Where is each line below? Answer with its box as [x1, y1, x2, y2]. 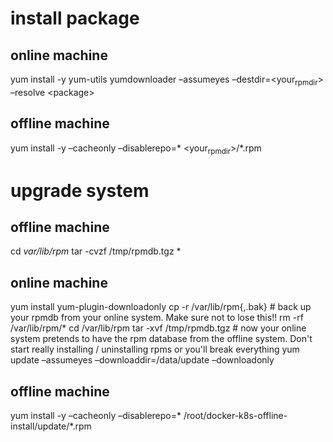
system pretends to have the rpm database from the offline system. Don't [10, 333, 313, 345]
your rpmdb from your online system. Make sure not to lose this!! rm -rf [10, 312, 304, 324]
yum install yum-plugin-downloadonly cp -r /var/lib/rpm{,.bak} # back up [10, 301, 312, 313]
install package [10, 7, 140, 30]
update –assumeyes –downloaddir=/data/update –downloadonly [10, 354, 275, 366]
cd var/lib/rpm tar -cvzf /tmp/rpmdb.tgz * [10, 245, 182, 257]
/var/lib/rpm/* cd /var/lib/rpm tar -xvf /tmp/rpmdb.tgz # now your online [10, 322, 307, 334]
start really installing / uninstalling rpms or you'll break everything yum [10, 343, 300, 356]
